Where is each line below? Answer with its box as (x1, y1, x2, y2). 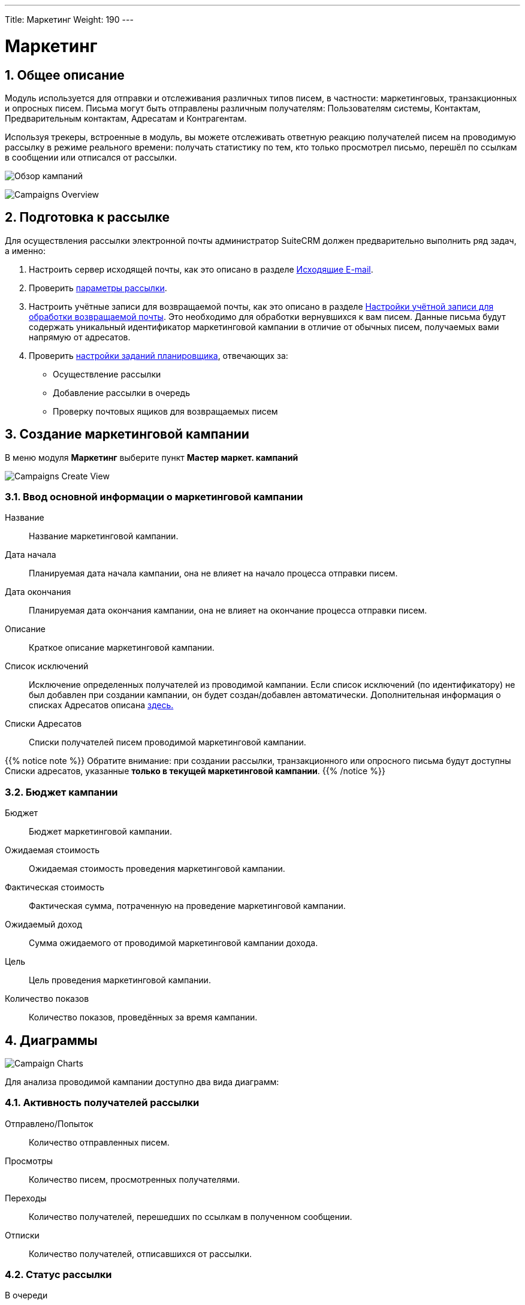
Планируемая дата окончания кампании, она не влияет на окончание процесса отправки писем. (29, 605, 427, 616)
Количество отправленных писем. (29, 1137, 170, 1147)
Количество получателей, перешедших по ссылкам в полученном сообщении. (29, 1211, 352, 1222)
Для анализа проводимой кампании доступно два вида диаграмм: (5, 1076, 279, 1087)
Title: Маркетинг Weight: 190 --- (5, 14, 134, 25)
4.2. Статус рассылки (5, 1268, 112, 1281)
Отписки (5, 1230, 40, 1240)
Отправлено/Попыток (5, 1118, 93, 1129)
